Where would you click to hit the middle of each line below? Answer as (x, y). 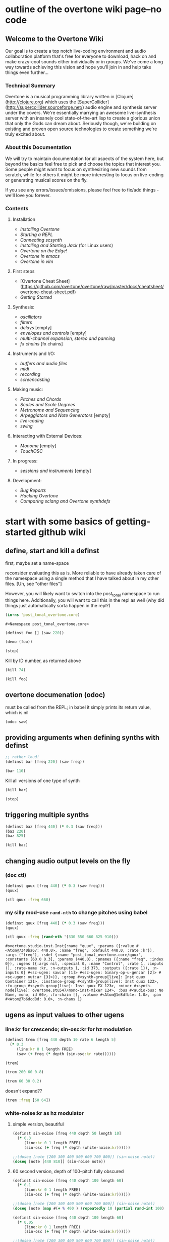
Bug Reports (33, 490)
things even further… (27, 72)
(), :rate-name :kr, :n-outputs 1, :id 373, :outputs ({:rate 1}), (78, 968)
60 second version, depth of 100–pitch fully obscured (68, 1171)
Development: (27, 480)
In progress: (25, 461)
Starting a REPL (36, 235)
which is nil (17, 712)
